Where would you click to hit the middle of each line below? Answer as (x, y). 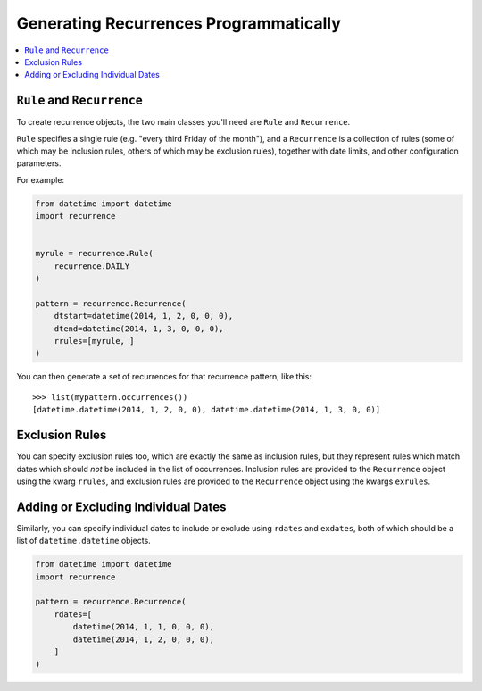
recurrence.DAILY (92, 266)
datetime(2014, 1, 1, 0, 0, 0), (143, 627)
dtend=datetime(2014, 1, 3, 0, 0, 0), (139, 329)
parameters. (39, 163)
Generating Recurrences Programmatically (179, 23)
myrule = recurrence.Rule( (94, 254)
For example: (41, 179)
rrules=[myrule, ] (94, 341)
